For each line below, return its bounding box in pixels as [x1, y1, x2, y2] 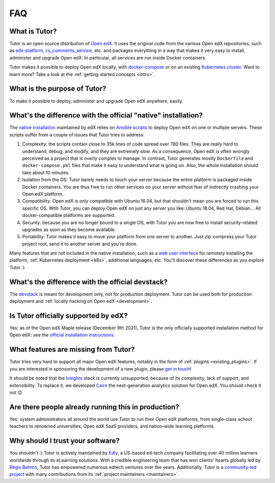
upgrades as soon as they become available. [22, 226, 116, 233]
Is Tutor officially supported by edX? [9, 311, 128, 320]
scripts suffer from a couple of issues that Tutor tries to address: [9, 131, 145, 137]
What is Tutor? [9, 27, 57, 36]
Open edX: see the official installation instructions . [9, 332, 115, 338]
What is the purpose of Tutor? [9, 84, 106, 93]
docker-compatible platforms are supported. [22, 212, 116, 218]
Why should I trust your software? [9, 437, 120, 445]
